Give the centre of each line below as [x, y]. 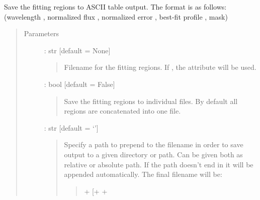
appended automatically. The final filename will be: [143, 174]
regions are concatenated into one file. [122, 111]
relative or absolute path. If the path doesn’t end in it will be [159, 164]
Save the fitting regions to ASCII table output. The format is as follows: [115, 7]
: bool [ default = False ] [79, 84]
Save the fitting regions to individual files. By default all [151, 101]
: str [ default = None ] [77, 50]
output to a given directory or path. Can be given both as [153, 154]
